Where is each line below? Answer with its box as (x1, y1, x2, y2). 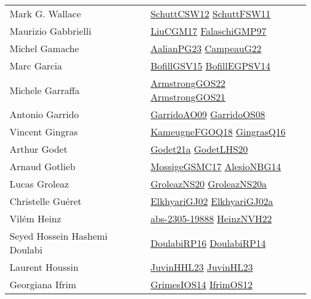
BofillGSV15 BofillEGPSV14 (150, 59, 270, 73)
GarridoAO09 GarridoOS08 (150, 107, 266, 121)
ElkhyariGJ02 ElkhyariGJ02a (150, 194, 273, 208)
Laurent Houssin (10, 260, 79, 274)
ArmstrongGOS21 (150, 90, 225, 104)
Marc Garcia (10, 59, 62, 73)
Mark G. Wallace (10, 7, 81, 20)
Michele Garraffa (10, 83, 80, 97)
